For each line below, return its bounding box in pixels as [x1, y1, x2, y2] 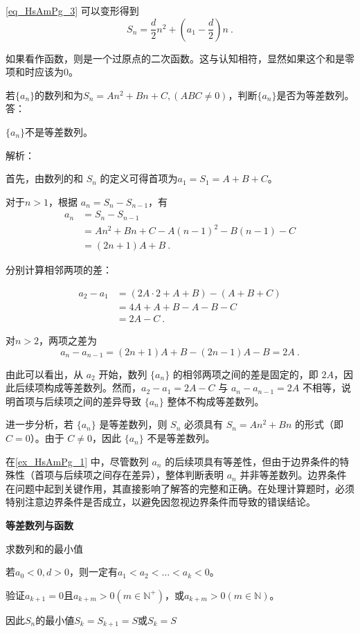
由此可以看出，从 [6, 366, 83, 381]
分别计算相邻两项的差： [6, 262, 112, 277]
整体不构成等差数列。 [167, 393, 264, 408]
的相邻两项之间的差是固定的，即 [172, 366, 318, 381]
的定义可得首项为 [100, 171, 178, 186]
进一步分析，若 [6, 417, 73, 431]
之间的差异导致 [73, 393, 141, 408]
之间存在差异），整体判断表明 [92, 467, 224, 482]
